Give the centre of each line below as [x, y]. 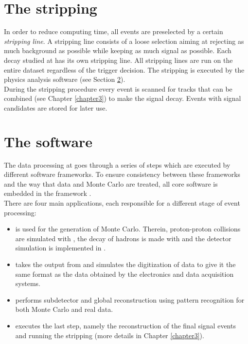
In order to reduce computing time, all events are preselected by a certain [114, 31]
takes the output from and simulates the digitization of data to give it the [125, 264]
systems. [28, 283]
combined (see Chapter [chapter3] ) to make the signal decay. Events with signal [123, 98]
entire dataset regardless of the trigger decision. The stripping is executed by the [124, 69]
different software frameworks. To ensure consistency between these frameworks [122, 174]
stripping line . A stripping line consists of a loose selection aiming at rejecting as [124, 41]
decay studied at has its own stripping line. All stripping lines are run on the [118, 60]
